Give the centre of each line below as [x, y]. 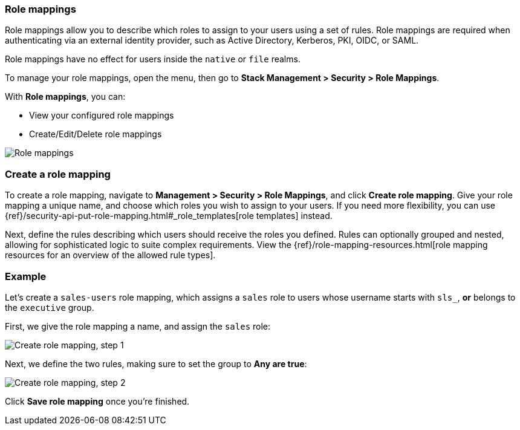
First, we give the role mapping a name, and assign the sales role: [138, 326]
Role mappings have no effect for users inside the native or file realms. [153, 59]
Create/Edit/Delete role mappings [96, 134]
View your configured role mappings [102, 116]
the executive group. [50, 307]
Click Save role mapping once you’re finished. [97, 401]
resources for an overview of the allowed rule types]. [110, 255]
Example [26, 276]
